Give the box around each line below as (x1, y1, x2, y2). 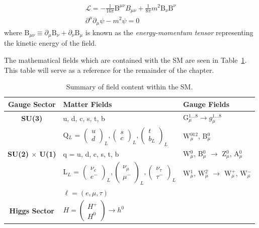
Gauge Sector (8, 98, 56, 109)
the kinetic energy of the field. (4, 38, 97, 48)
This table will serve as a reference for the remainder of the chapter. (4, 64, 214, 75)
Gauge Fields (183, 98, 230, 109)
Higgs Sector (9, 205, 54, 216)
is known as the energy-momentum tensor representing (85, 27, 253, 37)
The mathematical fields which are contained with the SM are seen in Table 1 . (4, 55, 247, 65)
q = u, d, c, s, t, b (63, 148, 119, 159)
